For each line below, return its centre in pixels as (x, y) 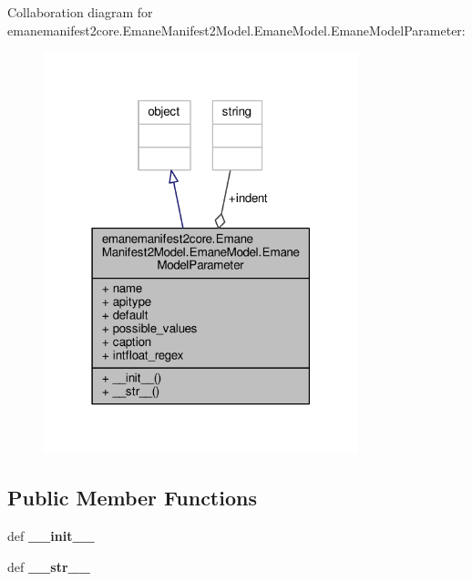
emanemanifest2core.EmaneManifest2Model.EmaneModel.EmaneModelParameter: (236, 30)
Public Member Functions (132, 498)
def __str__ (49, 566)
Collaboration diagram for (80, 12)
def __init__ (51, 536)
